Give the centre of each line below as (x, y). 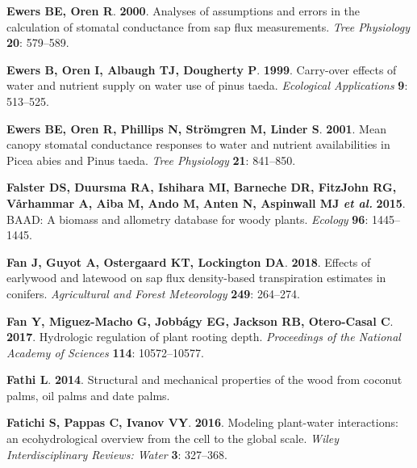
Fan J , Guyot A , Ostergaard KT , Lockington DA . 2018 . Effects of (189, 261)
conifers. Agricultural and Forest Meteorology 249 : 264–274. (153, 293)
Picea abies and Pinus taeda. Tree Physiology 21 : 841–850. (151, 160)
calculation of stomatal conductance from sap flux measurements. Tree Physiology (208, 26)
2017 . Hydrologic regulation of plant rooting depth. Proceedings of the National (204, 337)
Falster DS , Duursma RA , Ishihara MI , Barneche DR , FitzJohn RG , (202, 187)
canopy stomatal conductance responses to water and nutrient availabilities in (198, 144)
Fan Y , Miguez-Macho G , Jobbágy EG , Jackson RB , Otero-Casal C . (200, 320)
